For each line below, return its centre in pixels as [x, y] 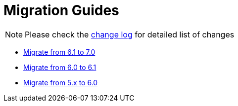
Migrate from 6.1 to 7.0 [59, 52]
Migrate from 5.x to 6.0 [61, 82]
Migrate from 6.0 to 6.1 [60, 67]
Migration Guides [61, 10]
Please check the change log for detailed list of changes [130, 34]
